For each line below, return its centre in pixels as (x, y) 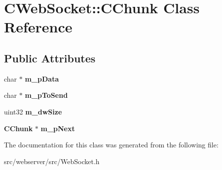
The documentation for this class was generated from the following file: (111, 145)
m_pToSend (46, 95)
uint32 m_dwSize (33, 111)
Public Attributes (50, 58)
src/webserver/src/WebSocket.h (52, 161)
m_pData (42, 78)
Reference (38, 27)
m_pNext (58, 128)
